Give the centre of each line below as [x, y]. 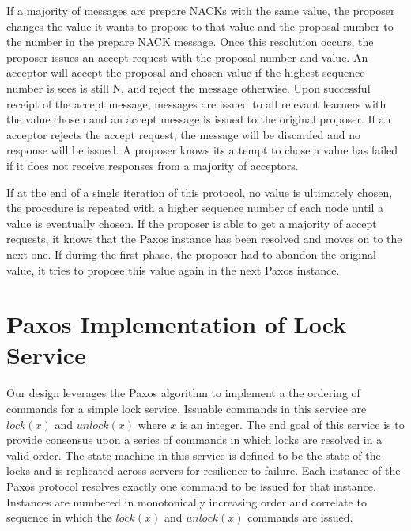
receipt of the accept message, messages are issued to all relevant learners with [196, 103]
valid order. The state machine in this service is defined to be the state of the [194, 455]
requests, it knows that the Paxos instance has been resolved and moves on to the [204, 239]
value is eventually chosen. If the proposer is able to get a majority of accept [192, 223]
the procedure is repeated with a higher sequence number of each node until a [195, 208]
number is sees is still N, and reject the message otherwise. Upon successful [189, 87]
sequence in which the [59, 517]
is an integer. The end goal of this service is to [292, 424]
